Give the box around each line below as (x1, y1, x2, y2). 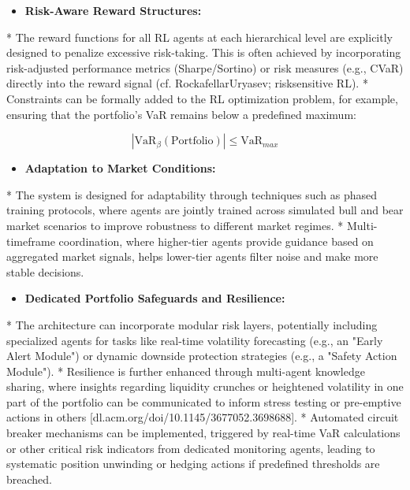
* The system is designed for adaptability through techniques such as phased (6, 186, 378, 202)
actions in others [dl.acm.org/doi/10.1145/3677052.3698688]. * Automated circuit (6, 409, 399, 425)
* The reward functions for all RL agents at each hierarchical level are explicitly (6, 28, 393, 45)
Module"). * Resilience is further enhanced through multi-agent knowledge (6, 362, 365, 379)
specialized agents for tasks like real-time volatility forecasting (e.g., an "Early (6, 332, 383, 348)
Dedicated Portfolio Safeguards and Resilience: (24, 290, 285, 306)
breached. (6, 470, 52, 487)
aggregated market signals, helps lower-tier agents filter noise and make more (6, 248, 378, 265)
